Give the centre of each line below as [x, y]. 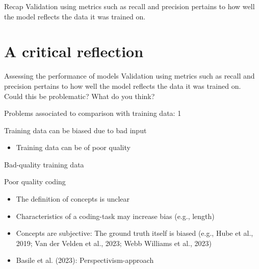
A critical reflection [74, 51]
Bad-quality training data [44, 164]
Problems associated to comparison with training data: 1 [93, 113]
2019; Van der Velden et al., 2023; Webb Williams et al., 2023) [114, 243]
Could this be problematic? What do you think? [80, 96]
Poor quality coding [35, 181]
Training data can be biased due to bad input [75, 130]
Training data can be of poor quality [73, 147]
